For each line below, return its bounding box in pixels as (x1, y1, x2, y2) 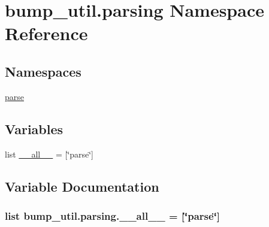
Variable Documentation (5, 177, 159, 195)
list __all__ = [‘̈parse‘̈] (5, 147, 94, 160)
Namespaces (5, 62, 81, 80)
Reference (5, 21, 88, 46)
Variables (5, 119, 64, 138)
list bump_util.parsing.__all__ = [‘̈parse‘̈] (5, 208, 220, 223)
